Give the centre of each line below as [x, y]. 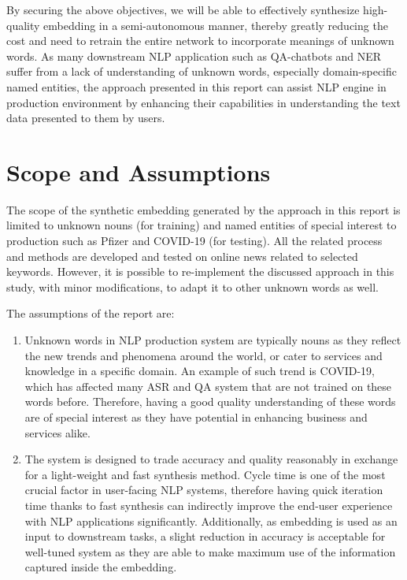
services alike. [57, 432]
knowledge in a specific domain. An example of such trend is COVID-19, [200, 371]
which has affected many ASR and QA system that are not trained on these [208, 386]
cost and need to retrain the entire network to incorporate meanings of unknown [200, 41]
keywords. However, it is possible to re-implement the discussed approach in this [200, 271]
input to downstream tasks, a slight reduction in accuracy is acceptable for [205, 536]
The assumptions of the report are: [91, 313]
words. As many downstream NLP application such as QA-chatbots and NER [194, 56]
